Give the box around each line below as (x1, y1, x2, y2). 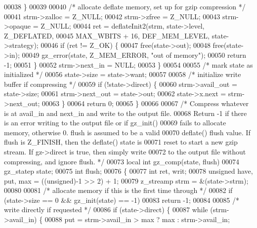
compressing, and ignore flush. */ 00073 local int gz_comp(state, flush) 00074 (4, 156, 240, 166)
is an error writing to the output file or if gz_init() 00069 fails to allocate (4, 117, 226, 128)
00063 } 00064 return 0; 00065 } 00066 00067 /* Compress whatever (42, 98, 249, 108)
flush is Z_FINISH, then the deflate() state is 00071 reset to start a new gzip (4, 137, 238, 147)
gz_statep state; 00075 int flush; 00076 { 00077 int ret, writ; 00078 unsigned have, (4, 166, 253, 176)
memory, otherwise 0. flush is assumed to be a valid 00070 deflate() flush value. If (4, 127, 251, 137)
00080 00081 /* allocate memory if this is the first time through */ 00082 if (4, 185, 233, 195)
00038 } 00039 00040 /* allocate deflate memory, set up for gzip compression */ (4, 1, 246, 11)
